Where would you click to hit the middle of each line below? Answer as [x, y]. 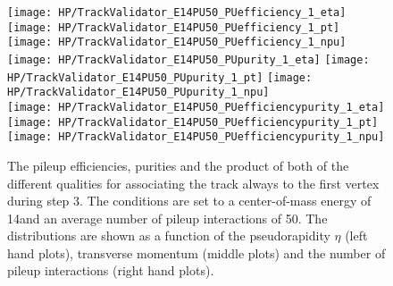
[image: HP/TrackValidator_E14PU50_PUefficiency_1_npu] [177, 42]
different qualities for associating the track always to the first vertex [193, 183]
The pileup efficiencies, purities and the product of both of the [178, 165]
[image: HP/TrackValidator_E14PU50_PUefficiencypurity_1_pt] [193, 122]
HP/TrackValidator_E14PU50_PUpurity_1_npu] [138, 93]
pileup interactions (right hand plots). [111, 270]
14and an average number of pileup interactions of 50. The [167, 218]
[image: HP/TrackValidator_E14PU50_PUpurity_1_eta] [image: [188, 59]
